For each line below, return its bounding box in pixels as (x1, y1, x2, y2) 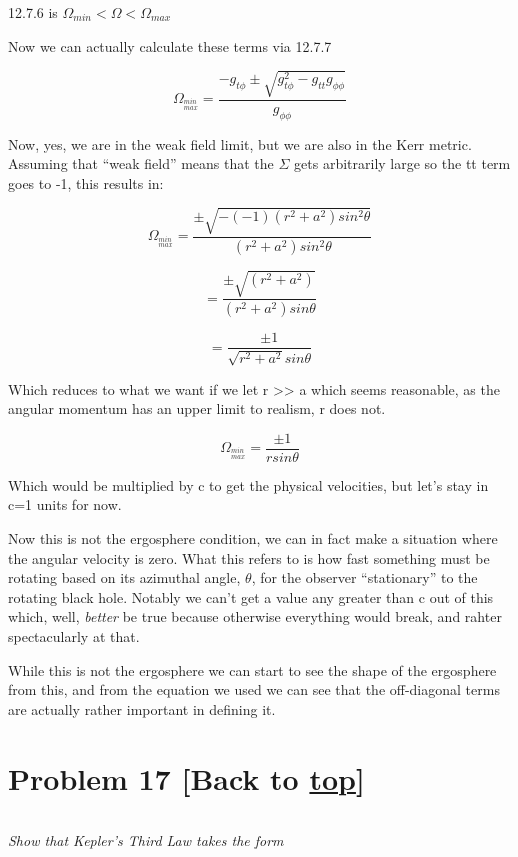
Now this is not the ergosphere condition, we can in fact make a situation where (8, 528, 498, 549)
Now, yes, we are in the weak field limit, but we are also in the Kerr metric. (8, 133, 472, 154)
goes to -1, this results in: (8, 172, 164, 193)
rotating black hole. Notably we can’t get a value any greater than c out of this (8, 586, 494, 607)
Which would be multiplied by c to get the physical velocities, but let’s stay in (8, 474, 489, 495)
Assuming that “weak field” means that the (8, 153, 274, 174)
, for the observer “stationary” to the (251, 567, 478, 588)
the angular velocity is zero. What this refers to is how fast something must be (8, 547, 490, 568)
